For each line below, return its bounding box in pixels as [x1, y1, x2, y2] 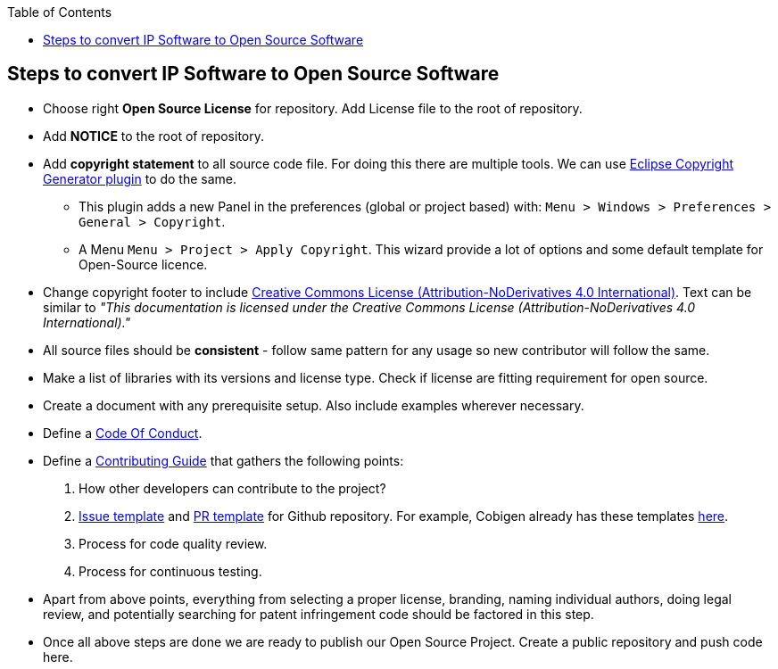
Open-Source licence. [79, 256, 208, 272]
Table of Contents [7, 4, 112, 20]
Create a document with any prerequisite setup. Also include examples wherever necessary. [43, 397, 584, 413]
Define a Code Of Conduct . [43, 425, 203, 441]
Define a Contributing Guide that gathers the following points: [43, 452, 404, 468]
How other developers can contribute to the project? [79, 480, 386, 496]
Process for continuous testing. [79, 563, 262, 579]
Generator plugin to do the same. [43, 170, 237, 186]
